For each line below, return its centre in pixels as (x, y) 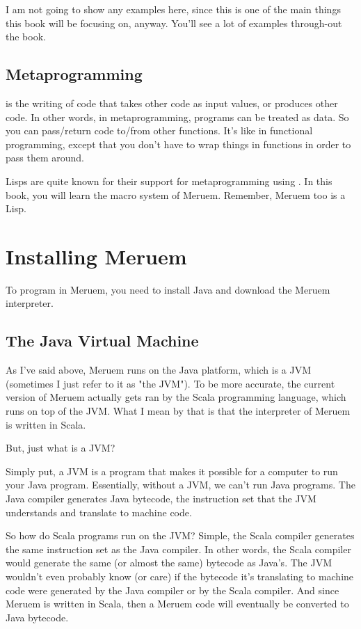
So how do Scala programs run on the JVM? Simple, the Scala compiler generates (180, 535)
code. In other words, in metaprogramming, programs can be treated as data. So (177, 117)
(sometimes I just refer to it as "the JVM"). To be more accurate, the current (170, 383)
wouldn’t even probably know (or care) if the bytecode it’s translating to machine (180, 576)
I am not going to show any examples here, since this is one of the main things (173, 9)
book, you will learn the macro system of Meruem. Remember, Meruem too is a (176, 194)
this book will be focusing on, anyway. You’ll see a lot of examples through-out (174, 23)
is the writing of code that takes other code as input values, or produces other (172, 103)
